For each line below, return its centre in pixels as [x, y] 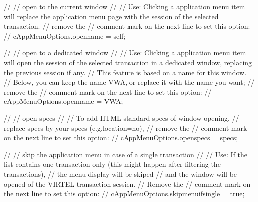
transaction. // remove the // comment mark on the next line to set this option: [127, 26]
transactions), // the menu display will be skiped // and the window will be [121, 173]
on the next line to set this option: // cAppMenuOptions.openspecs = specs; [121, 138]
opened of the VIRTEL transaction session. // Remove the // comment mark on [127, 183]
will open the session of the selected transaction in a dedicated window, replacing [128, 62]
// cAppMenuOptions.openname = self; [65, 36]
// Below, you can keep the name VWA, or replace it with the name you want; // [129, 82]
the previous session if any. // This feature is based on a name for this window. [125, 72]
